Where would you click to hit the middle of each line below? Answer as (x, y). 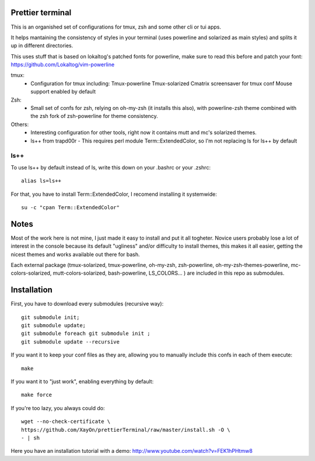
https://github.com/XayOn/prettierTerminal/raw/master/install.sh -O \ (126, 430)
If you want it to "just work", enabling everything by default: (82, 382)
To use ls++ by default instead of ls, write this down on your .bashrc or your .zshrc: (111, 167)
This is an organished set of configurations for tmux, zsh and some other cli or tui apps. (116, 27)
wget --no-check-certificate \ (66, 422)
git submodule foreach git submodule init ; (86, 334)
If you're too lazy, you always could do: (58, 408)
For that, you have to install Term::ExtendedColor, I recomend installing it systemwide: (114, 194)
